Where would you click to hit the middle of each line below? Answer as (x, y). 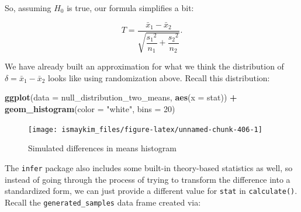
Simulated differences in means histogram (102, 148)
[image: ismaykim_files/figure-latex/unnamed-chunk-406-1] (145, 129)
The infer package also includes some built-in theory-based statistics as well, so (149, 167)
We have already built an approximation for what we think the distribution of (144, 66)
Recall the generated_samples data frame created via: (103, 202)
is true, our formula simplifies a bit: (130, 8)
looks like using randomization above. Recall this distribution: (159, 77)
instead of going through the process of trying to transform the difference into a (148, 179)
